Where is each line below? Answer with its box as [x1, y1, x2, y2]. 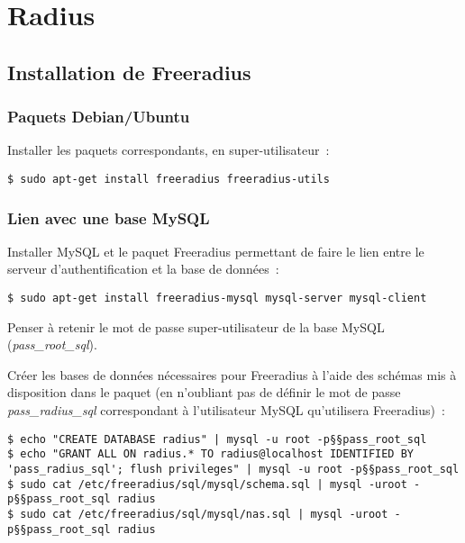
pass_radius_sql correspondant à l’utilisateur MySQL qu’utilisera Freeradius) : [7, 401, 445, 420]
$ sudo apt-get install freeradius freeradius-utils [7, 172, 330, 186]
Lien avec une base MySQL [7, 206, 210, 229]
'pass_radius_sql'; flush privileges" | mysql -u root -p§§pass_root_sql [7, 462, 460, 475]
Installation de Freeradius [7, 58, 251, 86]
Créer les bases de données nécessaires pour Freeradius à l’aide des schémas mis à [7, 365, 457, 384]
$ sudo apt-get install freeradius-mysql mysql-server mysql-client [7, 292, 427, 305]
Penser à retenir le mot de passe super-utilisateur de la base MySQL [7, 317, 385, 336]
